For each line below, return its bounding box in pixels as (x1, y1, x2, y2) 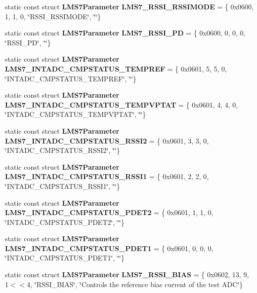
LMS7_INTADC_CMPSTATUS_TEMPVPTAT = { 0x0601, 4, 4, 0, (5, 99, 238, 110)
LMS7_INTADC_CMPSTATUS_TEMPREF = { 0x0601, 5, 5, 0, (5, 63, 227, 73)
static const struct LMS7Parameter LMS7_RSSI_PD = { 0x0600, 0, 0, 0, (5, 28, 246, 38)
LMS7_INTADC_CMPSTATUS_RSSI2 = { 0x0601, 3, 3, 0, (5, 135, 209, 146)
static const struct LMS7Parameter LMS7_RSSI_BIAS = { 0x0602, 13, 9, (5, 269, 249, 280)
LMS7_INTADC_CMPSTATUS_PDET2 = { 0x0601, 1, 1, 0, (5, 207, 214, 218)
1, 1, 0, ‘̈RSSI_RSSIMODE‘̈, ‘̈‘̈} (5, 11, 101, 21)
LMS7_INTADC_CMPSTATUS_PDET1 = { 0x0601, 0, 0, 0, (5, 243, 214, 253)
